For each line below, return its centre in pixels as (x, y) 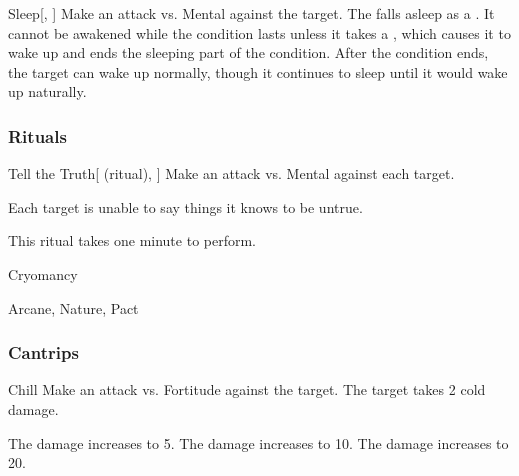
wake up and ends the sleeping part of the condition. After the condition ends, (248, 52)
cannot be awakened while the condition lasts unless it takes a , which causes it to (259, 32)
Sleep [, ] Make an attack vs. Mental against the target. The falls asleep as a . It (251, 13)
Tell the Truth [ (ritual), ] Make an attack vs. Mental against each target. (231, 173)
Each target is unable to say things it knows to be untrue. (185, 206)
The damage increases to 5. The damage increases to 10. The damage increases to (258, 442)
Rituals (37, 135)
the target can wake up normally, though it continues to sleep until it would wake (258, 71)
